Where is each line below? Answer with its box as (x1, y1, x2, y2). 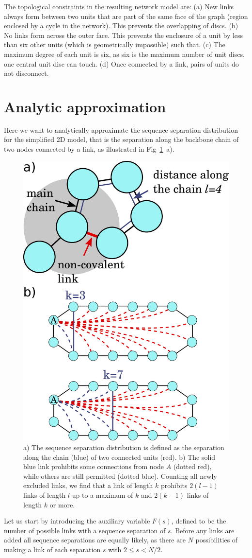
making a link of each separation (4, 544, 101, 555)
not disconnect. (4, 68, 49, 78)
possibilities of (195, 535, 238, 545)
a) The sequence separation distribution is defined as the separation (23, 442, 224, 453)
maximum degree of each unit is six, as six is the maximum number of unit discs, (4, 49, 245, 59)
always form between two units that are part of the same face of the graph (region (4, 11, 248, 21)
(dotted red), (173, 461, 212, 471)
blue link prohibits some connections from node (23, 461, 164, 471)
